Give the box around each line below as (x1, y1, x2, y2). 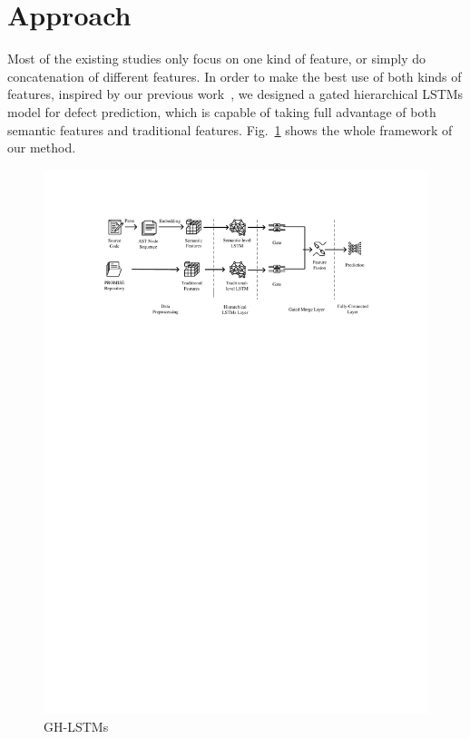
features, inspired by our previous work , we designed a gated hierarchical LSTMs (7, 84, 464, 103)
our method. (7, 138, 76, 157)
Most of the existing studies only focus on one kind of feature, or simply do (7, 49, 426, 68)
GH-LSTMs (44, 716, 109, 735)
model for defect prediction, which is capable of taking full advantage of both (7, 102, 436, 121)
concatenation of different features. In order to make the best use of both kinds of (7, 66, 462, 85)
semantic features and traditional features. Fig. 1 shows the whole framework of (7, 120, 453, 139)
